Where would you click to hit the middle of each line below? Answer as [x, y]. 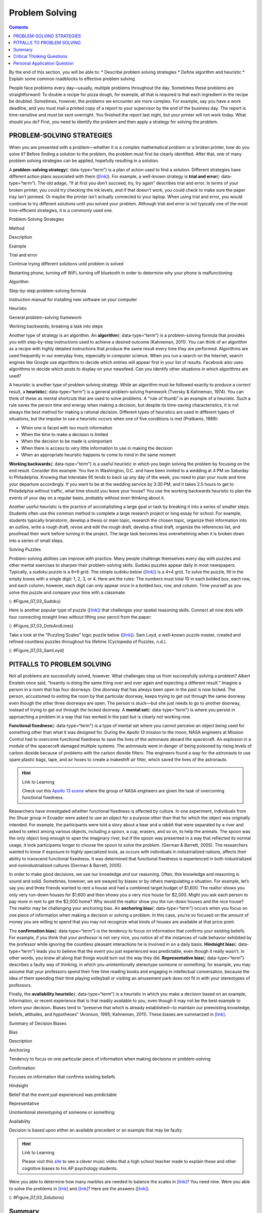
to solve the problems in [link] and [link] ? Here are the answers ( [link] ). [79, 1188]
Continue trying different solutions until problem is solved [66, 264]
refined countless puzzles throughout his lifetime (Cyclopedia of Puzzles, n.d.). [88, 641]
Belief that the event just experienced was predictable [63, 1095]
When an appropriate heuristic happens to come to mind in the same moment [98, 455]
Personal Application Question [43, 63]
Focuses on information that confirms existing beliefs [62, 1077]
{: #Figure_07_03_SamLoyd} [37, 651]
